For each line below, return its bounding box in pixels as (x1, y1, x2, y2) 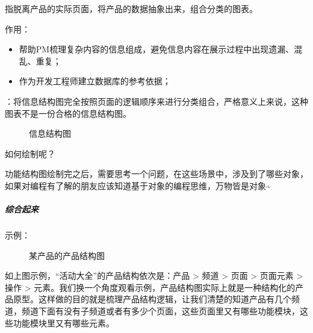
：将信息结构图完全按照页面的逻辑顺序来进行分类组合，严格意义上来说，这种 (5, 95, 308, 107)
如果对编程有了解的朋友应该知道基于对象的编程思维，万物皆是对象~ (5, 179, 271, 191)
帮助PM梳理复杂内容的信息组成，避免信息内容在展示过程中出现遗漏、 (19, 43, 294, 55)
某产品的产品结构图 (29, 249, 105, 261)
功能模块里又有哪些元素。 (13, 316, 114, 329)
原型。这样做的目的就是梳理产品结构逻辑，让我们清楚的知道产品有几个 (13, 293, 291, 305)
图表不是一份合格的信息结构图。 (5, 107, 131, 119)
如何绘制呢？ (5, 147, 55, 160)
